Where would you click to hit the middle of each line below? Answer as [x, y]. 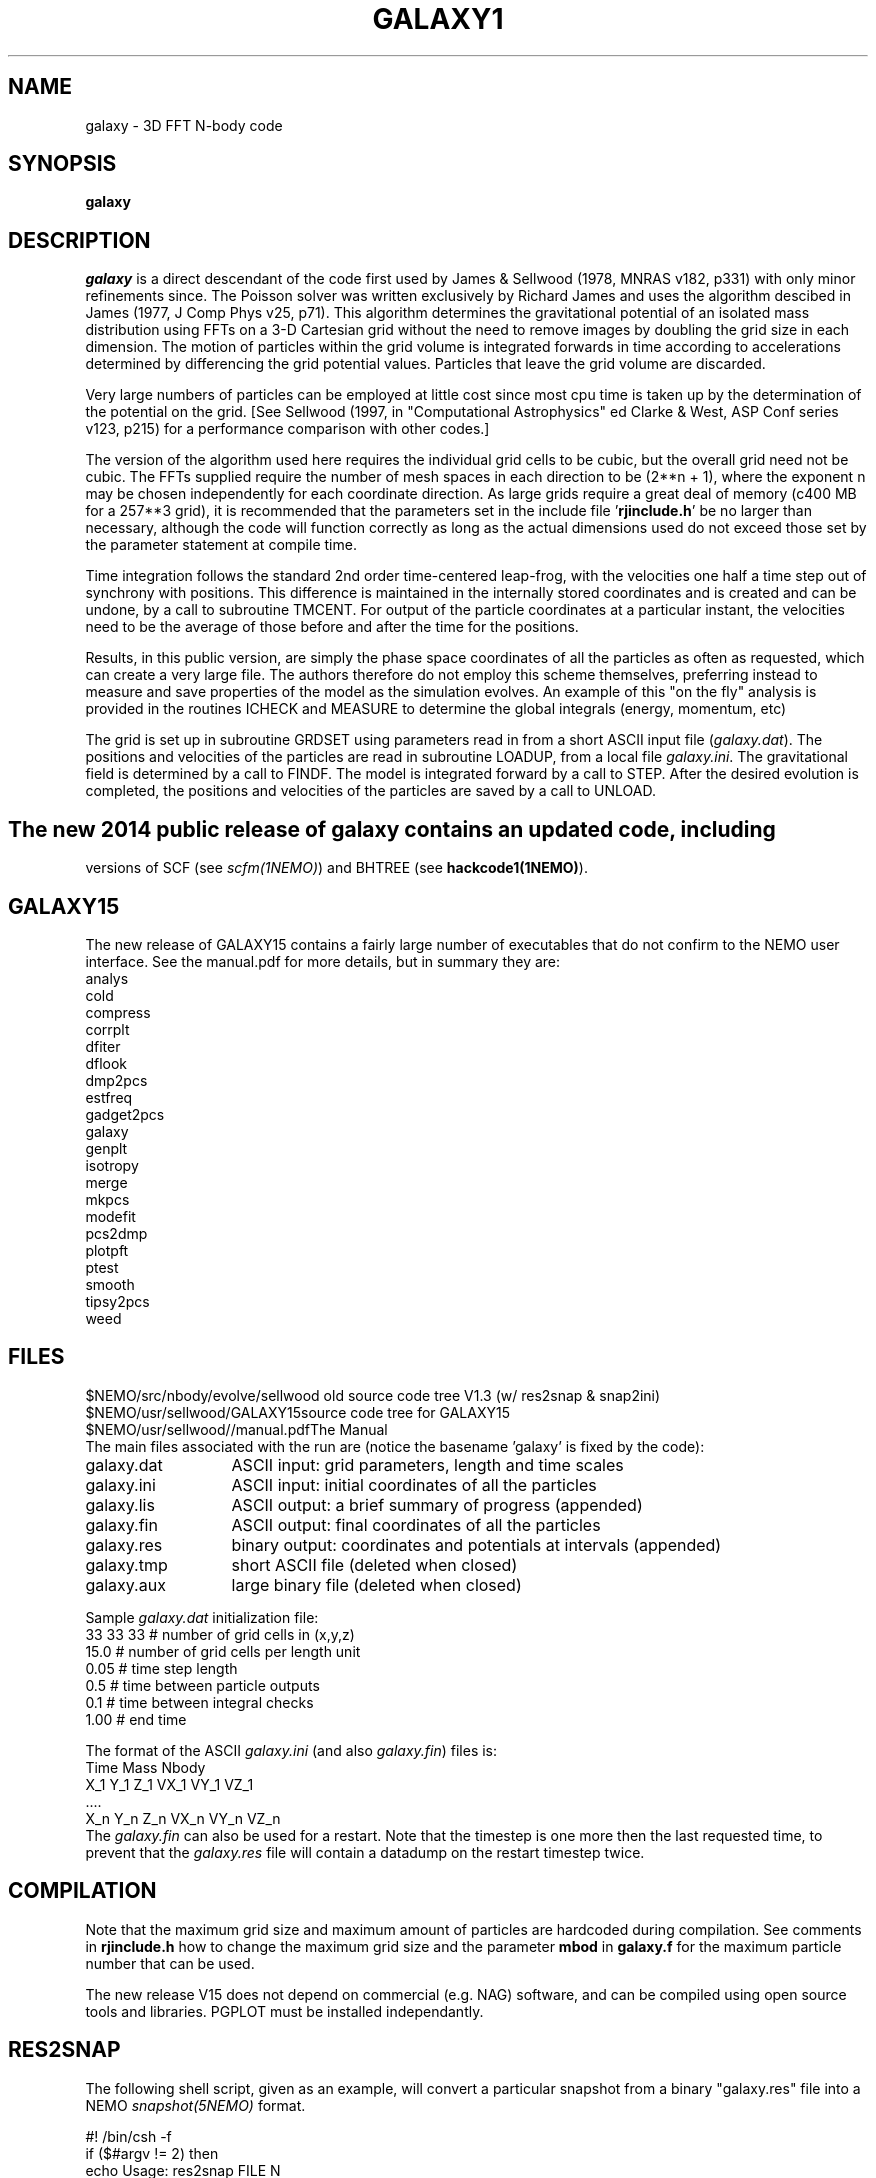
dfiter [103, 1046]
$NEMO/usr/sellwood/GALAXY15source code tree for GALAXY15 [297, 1412]
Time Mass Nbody [145, 1767]
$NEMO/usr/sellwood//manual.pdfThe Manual [236, 1429]
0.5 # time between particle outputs [202, 1685]
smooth [110, 1284]
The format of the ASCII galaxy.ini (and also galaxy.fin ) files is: [291, 1750]
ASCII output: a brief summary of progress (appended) [437, 1504]
